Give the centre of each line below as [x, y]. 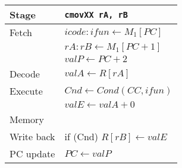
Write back [32, 136]
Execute [26, 91]
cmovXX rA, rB [96, 14]
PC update [32, 154]
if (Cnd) [81, 136]
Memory [27, 119]
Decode [25, 74]
